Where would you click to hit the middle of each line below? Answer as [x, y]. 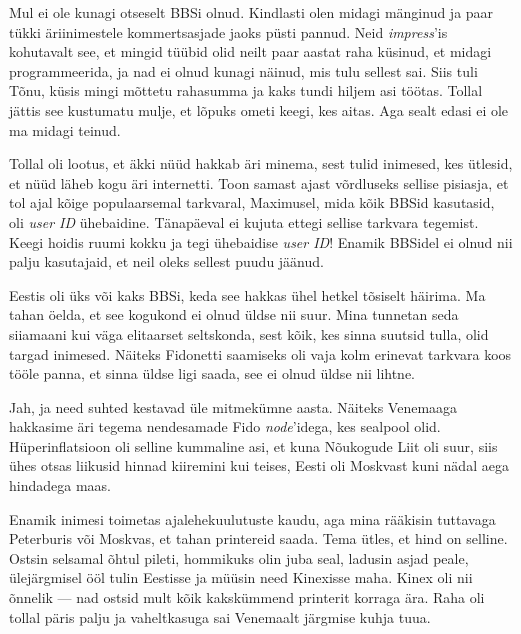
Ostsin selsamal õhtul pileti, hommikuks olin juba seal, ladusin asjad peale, [239, 557]
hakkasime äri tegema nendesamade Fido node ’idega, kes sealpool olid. [225, 426]
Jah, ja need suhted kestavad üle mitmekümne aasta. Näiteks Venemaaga [233, 406]
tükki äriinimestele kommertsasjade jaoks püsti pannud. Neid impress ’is [228, 31]
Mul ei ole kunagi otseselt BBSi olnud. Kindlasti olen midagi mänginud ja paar [251, 12]
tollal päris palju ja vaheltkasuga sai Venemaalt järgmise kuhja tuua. [220, 616]
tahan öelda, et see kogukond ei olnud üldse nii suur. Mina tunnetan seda [234, 314]
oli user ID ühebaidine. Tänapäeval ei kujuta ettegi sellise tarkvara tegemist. [244, 221]
